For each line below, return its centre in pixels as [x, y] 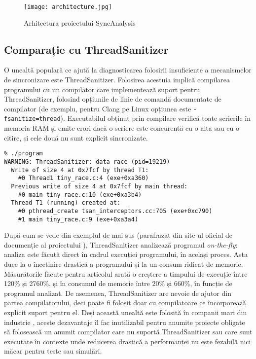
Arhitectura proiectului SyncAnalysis [80, 22]
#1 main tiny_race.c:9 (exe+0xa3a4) [78, 219]
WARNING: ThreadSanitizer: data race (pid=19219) [87, 162]
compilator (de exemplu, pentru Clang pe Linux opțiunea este [98, 108]
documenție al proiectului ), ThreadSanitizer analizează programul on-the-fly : [121, 244]
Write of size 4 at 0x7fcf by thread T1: [80, 170]
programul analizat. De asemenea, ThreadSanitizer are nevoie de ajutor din [118, 293]
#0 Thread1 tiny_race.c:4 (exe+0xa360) [83, 178]
